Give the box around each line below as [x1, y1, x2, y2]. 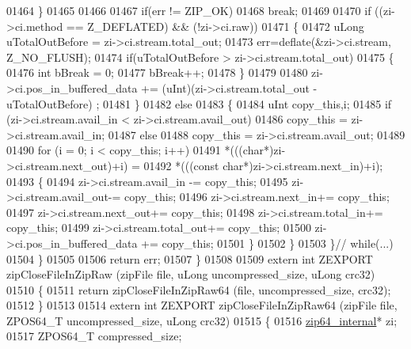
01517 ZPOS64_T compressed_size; [6, 328, 182, 344]
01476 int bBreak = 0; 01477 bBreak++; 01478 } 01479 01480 [6, 64, 308, 81]
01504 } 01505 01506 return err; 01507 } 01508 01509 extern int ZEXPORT [6, 250, 373, 267]
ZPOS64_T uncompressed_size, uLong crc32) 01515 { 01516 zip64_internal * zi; [6, 312, 398, 328]
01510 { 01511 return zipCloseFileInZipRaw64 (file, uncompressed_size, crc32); [6, 281, 391, 298]
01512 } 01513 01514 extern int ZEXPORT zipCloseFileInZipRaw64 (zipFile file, [6, 297, 398, 313]
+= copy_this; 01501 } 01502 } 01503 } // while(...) [141, 234, 394, 251]
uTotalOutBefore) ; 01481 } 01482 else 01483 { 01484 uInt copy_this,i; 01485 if [6, 95, 392, 112]
